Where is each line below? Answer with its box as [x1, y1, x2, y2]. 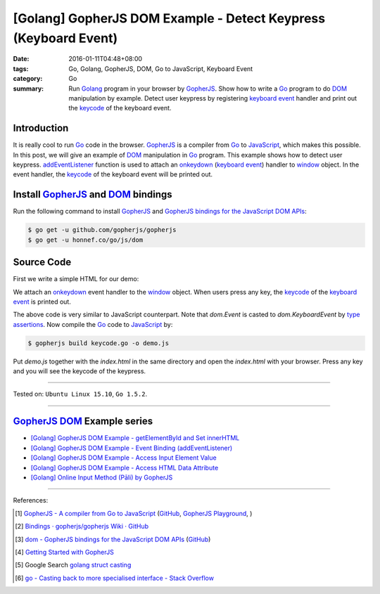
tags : [13, 64, 29, 73]
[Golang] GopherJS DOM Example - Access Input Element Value [30, 453, 217, 462]
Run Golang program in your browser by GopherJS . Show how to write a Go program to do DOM [68, 84, 348, 93]
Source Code [13, 257, 72, 269]
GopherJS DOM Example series [13, 415, 153, 427]
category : [13, 75, 43, 83]
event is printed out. [13, 297, 72, 306]
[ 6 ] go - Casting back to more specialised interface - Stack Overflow [15, 574, 215, 582]
